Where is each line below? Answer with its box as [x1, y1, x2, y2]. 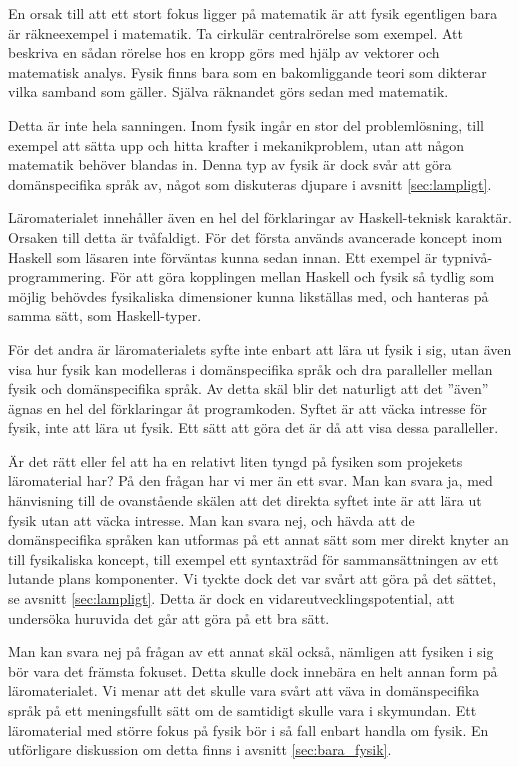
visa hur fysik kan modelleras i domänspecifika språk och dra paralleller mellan [8, 358, 493, 379]
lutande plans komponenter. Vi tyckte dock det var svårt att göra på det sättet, [8, 568, 497, 589]
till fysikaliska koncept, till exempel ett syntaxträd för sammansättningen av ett [8, 548, 499, 569]
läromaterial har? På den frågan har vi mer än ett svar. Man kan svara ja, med [8, 470, 493, 491]
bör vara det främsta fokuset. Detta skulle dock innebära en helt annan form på [8, 660, 498, 681]
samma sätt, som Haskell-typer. [8, 305, 202, 326]
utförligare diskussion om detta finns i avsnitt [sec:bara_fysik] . [8, 739, 392, 760]
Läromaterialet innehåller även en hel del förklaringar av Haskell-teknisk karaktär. [8, 207, 512, 228]
